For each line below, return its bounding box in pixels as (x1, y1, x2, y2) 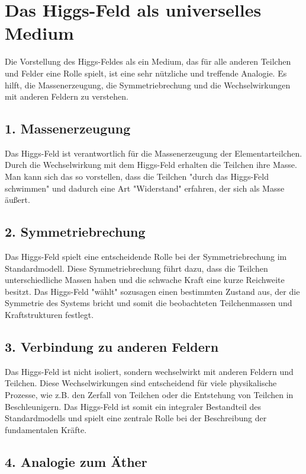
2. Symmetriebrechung (5, 222, 146, 241)
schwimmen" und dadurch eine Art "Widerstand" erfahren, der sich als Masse (5, 182, 285, 194)
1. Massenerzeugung (5, 119, 131, 138)
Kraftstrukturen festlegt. (5, 308, 94, 321)
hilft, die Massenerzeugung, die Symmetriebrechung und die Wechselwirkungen (5, 78, 291, 91)
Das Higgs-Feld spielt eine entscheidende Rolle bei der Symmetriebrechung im (5, 250, 287, 263)
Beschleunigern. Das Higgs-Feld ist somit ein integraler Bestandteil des (5, 400, 262, 412)
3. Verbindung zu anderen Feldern (5, 338, 219, 356)
